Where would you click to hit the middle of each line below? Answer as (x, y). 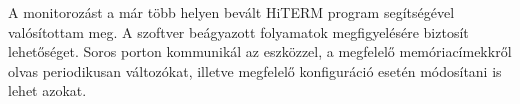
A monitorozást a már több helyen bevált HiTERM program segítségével (231, 12)
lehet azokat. (47, 90)
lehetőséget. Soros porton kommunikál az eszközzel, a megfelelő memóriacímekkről (260, 51)
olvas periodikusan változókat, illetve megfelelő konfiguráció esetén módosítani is (255, 70)
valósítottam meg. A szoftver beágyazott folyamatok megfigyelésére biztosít (238, 31)
